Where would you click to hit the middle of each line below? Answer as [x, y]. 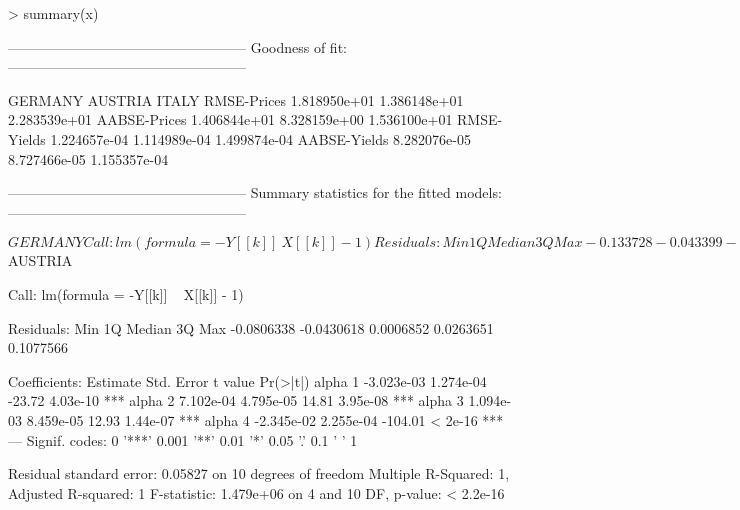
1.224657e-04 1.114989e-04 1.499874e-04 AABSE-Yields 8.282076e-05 [260, 138]
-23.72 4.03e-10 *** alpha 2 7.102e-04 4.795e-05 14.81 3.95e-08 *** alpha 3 [236, 400]
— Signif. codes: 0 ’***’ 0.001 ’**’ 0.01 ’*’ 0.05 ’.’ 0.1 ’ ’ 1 [183, 439]
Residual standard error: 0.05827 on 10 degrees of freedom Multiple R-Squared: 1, [259, 473]
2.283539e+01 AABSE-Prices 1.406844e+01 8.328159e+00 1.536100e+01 [230, 119]
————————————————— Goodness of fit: [177, 46]
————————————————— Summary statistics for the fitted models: [255, 192]
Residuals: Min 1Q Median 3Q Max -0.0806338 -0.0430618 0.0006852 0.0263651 [251, 327]
